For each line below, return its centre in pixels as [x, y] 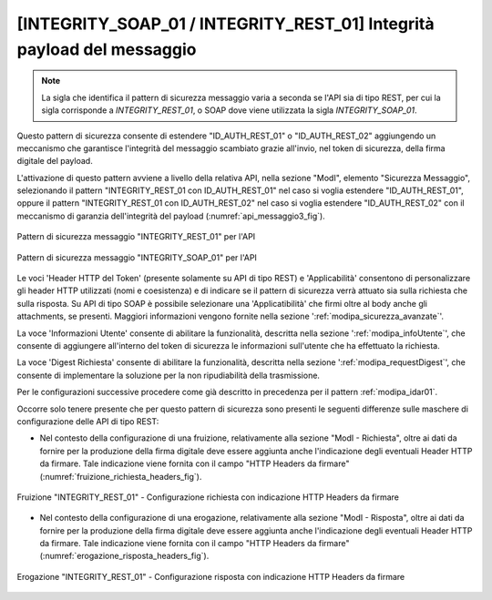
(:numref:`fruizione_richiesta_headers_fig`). [121, 476]
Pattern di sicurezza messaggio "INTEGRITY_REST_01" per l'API [136, 237]
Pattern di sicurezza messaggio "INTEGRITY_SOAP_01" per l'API [137, 257]
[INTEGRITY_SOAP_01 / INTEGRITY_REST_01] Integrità [225, 24]
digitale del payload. [55, 161]
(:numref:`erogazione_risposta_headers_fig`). [124, 556]
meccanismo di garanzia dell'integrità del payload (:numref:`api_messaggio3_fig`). [171, 216]
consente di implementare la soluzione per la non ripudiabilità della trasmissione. [169, 375]
